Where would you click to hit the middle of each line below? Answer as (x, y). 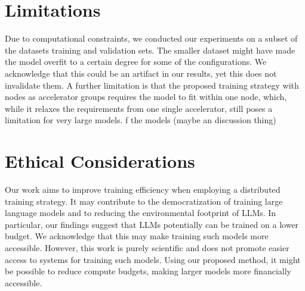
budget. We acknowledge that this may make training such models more (137, 236)
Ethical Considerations (100, 161)
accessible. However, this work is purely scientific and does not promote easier (147, 247)
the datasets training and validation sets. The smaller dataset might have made (150, 50)
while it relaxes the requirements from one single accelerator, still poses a (139, 108)
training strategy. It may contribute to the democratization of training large (144, 201)
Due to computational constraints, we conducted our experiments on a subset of (151, 38)
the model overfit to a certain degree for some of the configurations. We (136, 62)
